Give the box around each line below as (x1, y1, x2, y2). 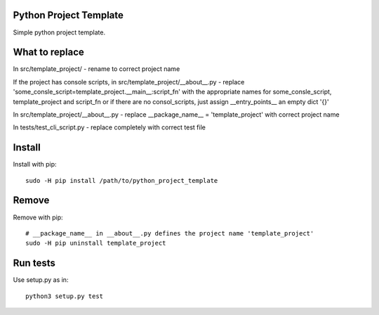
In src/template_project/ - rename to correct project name (13, 65, 180, 73)
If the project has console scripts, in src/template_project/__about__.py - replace (13, 77, 245, 86)
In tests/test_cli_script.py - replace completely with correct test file (13, 123, 206, 131)
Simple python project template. (13, 28, 105, 37)
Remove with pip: (13, 213, 63, 221)
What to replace (13, 46, 84, 58)
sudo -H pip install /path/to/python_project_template (25, 176, 218, 184)
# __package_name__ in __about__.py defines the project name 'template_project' (25, 229, 314, 237)
